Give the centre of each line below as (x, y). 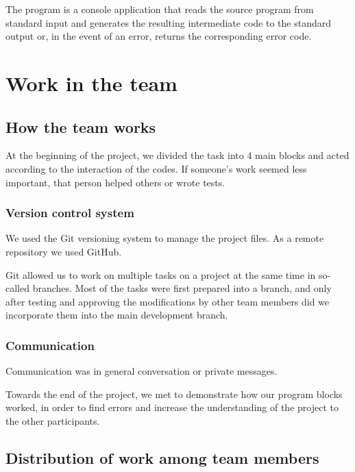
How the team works (81, 126)
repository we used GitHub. (64, 251)
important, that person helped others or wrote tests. (115, 182)
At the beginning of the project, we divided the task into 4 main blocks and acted (177, 155)
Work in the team (91, 83)
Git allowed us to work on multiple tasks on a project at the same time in (161, 274)
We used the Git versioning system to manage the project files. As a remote (165, 238)
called (17, 288)
